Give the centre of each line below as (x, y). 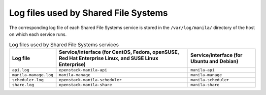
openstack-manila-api (83, 70)
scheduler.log (28, 79)
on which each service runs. (38, 34)
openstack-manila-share (85, 84)
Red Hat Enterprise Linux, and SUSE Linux (109, 58)
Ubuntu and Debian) (214, 61)
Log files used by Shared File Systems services (64, 44)
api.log (21, 70)
